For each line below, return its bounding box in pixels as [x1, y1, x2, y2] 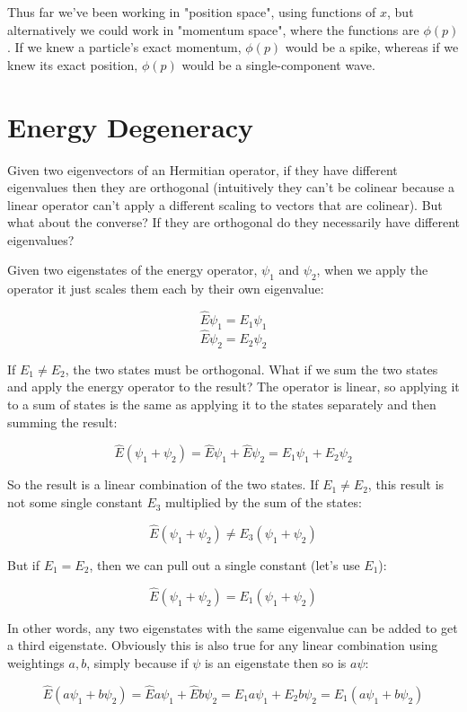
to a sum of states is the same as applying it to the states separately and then [7, 395, 436, 414]
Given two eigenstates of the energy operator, [7, 260, 258, 279]
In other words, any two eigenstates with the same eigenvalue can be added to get [7, 618, 458, 637]
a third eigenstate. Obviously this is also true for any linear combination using [7, 636, 438, 655]
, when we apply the [316, 260, 428, 279]
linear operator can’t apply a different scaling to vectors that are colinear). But [7, 195, 443, 214]
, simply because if [86, 653, 189, 672]
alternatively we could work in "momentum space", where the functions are [7, 20, 419, 39]
